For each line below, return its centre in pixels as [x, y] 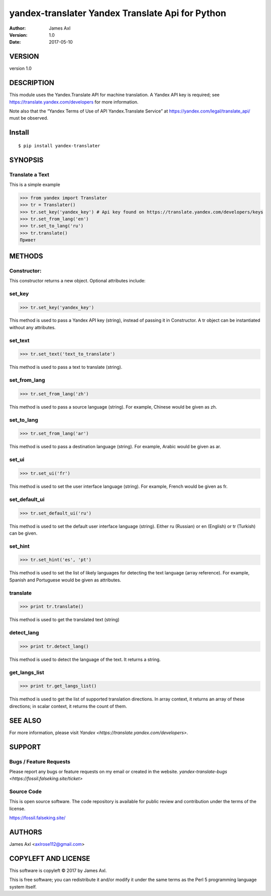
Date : [15, 42]
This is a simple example [35, 184]
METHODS [26, 256]
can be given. [23, 533]
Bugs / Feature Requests [40, 761]
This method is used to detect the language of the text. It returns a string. [85, 659]
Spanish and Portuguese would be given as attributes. [65, 580]
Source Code [26, 791]
